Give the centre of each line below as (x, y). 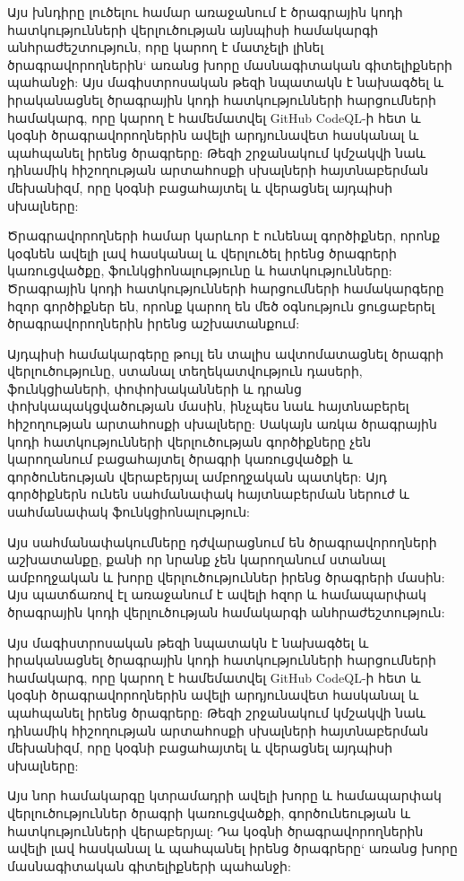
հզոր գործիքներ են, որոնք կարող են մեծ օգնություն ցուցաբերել (221, 305)
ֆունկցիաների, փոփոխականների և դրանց (155, 388)
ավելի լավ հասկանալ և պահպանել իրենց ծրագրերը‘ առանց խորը (232, 848)
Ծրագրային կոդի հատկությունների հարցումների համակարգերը (226, 288)
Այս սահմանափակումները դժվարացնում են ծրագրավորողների (222, 541)
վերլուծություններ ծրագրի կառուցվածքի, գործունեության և (209, 812)
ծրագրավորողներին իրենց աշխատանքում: (154, 323)
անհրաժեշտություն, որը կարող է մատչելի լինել (166, 47)
